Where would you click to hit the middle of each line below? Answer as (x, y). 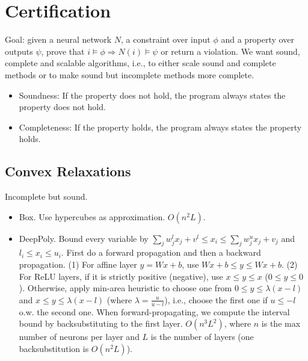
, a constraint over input (166, 39)
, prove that (63, 51)
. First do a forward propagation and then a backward (161, 252)
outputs (19, 51)
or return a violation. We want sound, (230, 51)
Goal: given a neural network (58, 39)
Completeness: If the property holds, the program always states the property (160, 127)
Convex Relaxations (68, 171)
